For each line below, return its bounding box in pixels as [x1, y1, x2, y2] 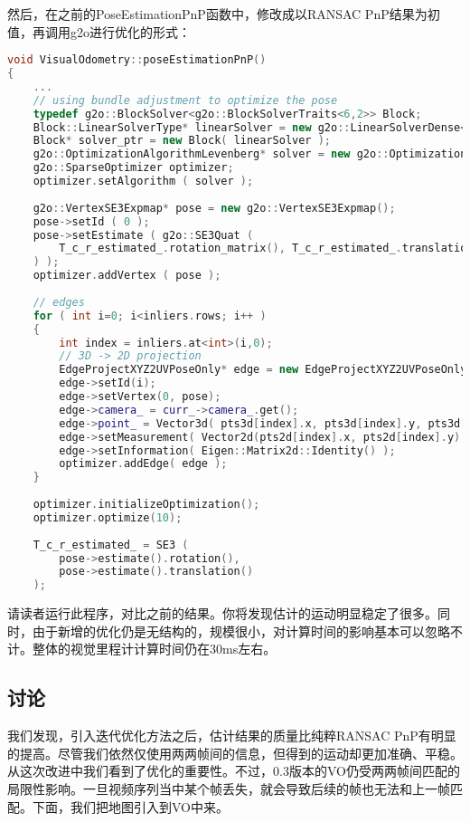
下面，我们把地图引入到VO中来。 [32, 797, 229, 816]
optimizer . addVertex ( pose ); [33, 269, 221, 282]
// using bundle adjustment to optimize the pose [33, 93, 338, 107]
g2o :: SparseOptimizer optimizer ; [33, 161, 234, 175]
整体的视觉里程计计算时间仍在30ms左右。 [32, 639, 277, 658]
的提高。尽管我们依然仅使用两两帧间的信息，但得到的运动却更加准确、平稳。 [7, 743, 463, 762]
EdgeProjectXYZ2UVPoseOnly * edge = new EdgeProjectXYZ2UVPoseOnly [59, 363, 467, 377]
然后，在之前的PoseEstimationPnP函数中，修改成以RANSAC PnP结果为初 [7, 5, 440, 23]
